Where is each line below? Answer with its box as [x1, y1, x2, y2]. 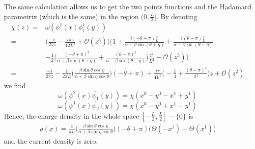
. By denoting [156, 11, 198, 21]
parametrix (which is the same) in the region [4, 11, 139, 21]
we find [4, 80, 26, 91]
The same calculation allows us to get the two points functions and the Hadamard [4, 1, 252, 11]
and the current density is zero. [4, 136, 98, 146]
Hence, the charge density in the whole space [4, 110, 139, 121]
